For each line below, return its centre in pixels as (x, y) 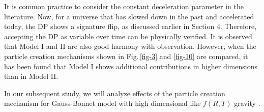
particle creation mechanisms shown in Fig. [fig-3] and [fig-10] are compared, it (126, 56)
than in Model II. (31, 76)
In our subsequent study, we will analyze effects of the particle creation (115, 93)
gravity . (247, 103)
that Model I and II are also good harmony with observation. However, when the (130, 46)
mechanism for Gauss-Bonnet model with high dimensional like (102, 103)
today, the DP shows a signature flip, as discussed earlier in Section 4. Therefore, (130, 26)
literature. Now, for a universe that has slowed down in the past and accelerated (129, 16)
